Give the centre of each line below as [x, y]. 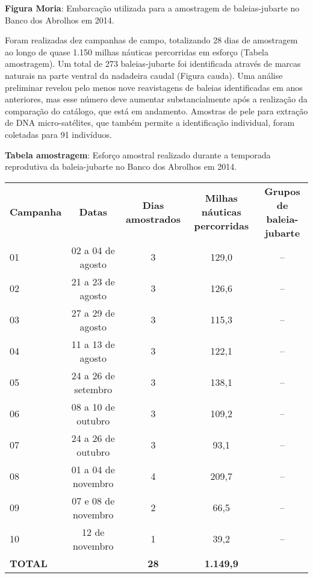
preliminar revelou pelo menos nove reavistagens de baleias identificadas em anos [154, 87]
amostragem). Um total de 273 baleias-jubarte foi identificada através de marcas [153, 64]
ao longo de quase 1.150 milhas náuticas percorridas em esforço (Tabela [137, 51]
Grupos [282, 191]
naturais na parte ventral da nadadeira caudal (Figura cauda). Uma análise [144, 75]
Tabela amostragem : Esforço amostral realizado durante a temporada [138, 154]
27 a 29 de [93, 312]
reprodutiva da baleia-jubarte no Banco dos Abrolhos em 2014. [121, 166]
